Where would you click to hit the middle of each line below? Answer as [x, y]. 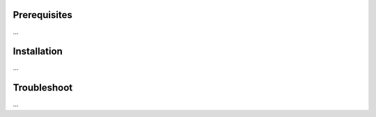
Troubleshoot [43, 88]
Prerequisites [42, 15]
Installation [38, 52]
